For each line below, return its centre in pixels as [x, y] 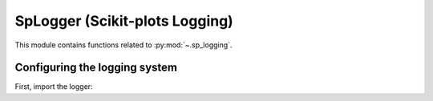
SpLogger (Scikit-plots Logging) [124, 21]
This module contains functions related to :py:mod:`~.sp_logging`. [123, 45]
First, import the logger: [54, 87]
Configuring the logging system [96, 68]
